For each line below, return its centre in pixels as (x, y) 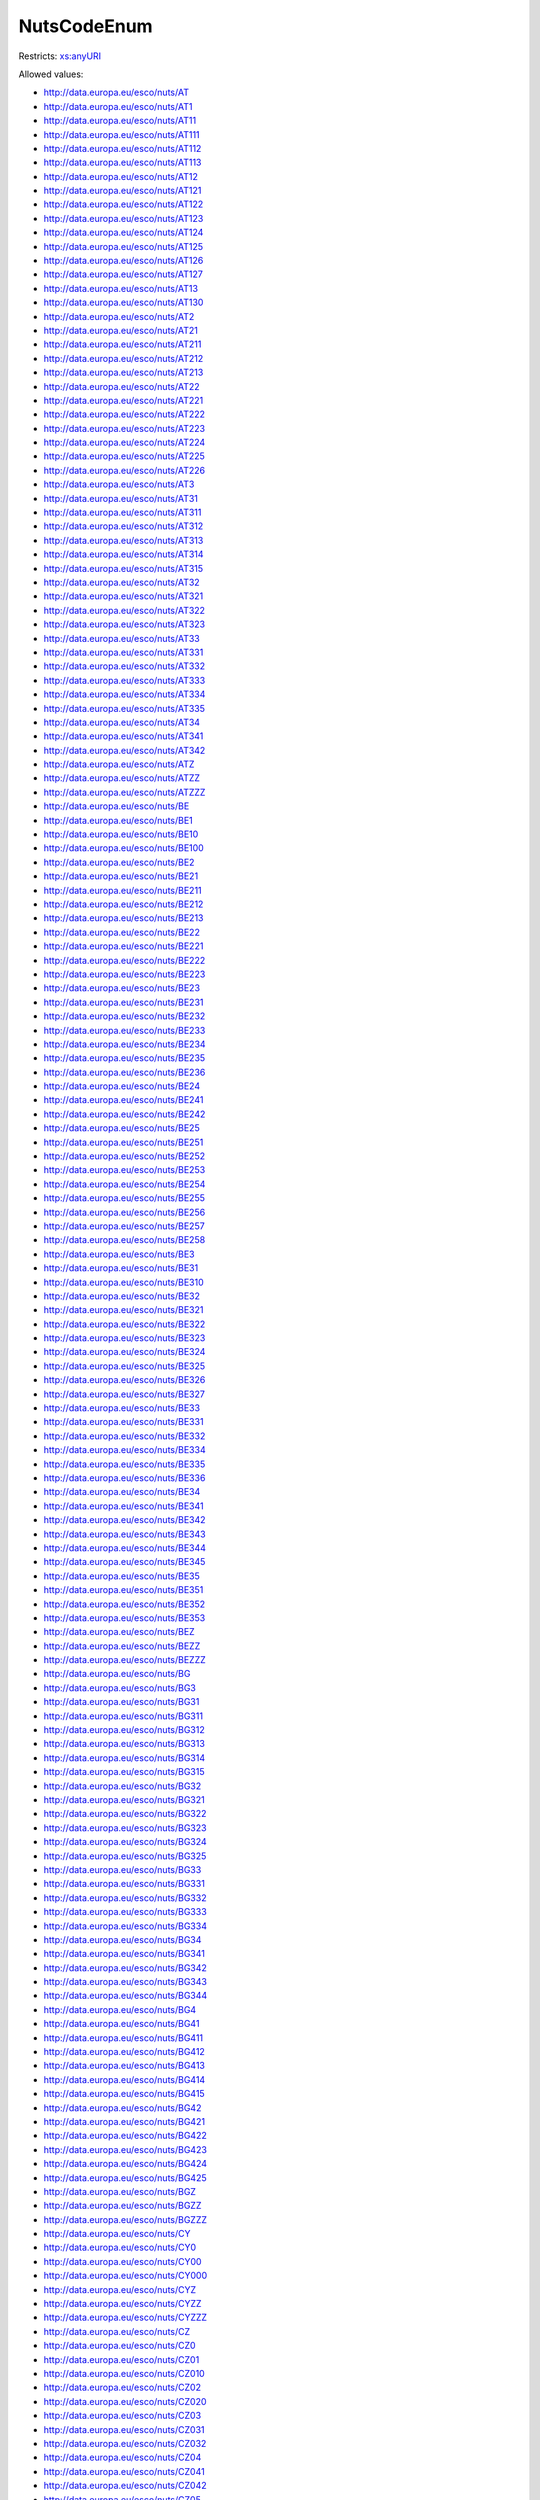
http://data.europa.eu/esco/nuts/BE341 (123, 1506)
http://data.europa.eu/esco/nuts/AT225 (124, 456)
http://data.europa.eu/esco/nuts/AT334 (124, 694)
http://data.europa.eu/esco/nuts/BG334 (125, 1926)
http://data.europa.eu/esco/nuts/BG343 (125, 1982)
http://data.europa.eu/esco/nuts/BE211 (122, 890)
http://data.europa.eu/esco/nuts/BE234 (124, 1044)
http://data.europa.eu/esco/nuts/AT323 (124, 624)
